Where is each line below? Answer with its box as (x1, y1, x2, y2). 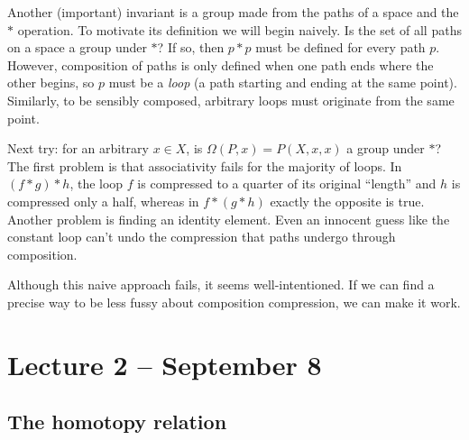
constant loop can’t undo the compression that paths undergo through (7, 227, 396, 246)
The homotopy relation (7, 408, 227, 435)
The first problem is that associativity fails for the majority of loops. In (7, 156, 402, 175)
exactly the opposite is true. (270, 191, 425, 210)
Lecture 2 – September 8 (7, 345, 322, 382)
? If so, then (157, 38, 225, 57)
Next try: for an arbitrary (7, 139, 149, 158)
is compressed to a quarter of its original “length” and (137, 174, 437, 193)
